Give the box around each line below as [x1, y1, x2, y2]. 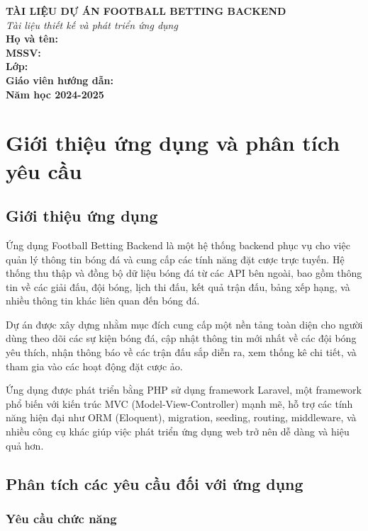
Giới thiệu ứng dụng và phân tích [6, 128, 340, 157]
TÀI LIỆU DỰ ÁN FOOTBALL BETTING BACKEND [6, 4, 286, 18]
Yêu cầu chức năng [6, 509, 117, 527]
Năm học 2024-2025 [6, 86, 104, 101]
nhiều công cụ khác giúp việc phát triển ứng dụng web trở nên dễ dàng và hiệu [6, 424, 350, 439]
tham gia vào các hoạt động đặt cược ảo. [6, 358, 183, 373]
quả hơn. [6, 438, 44, 452]
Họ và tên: [6, 31, 58, 46]
